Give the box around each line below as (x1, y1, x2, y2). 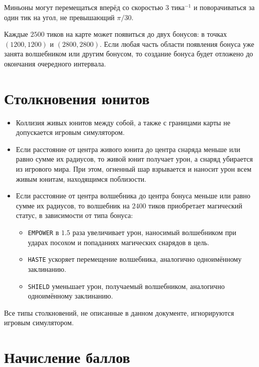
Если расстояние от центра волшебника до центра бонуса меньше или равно (16, 190, 250, 201)
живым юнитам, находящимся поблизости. (16, 173, 146, 184)
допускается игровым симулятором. (16, 127, 125, 137)
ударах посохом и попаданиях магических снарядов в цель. (28, 237, 210, 247)
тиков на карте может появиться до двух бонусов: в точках (47, 29, 227, 39)
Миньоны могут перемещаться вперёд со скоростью (4, 2, 163, 12)
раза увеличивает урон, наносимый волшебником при (72, 227, 236, 238)
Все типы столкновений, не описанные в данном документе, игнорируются (4, 307, 234, 318)
